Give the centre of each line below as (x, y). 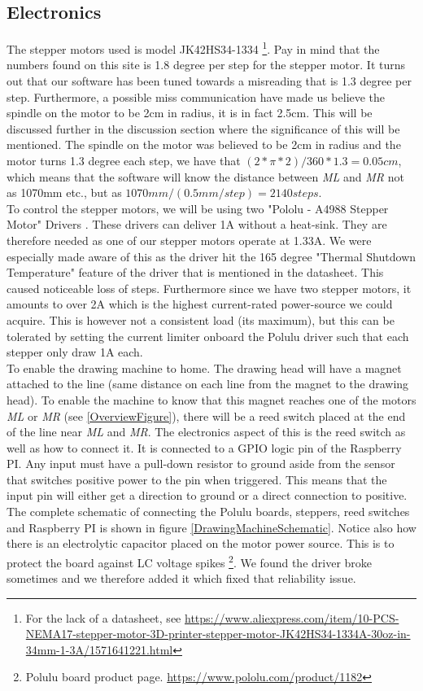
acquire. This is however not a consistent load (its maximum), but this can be (201, 319)
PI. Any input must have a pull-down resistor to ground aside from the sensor (201, 464)
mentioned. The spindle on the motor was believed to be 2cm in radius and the (204, 144)
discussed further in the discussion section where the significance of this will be (203, 128)
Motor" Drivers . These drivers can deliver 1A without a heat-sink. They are (197, 224)
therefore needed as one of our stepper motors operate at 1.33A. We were (189, 240)
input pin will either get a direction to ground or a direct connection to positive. (207, 495)
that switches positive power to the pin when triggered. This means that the (197, 479)
